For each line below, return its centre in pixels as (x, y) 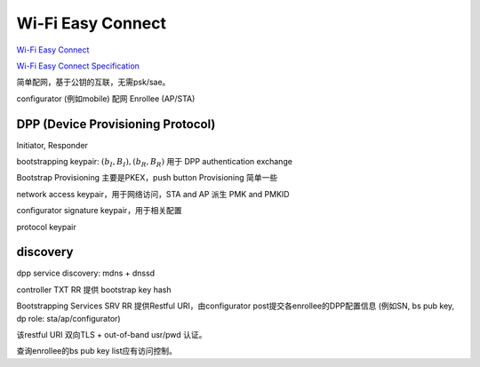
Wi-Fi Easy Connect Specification (78, 66)
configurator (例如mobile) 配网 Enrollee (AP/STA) (106, 99)
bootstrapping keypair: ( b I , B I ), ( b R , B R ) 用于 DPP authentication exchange (155, 163)
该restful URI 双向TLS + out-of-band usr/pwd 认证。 (112, 335)
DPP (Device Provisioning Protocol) (116, 124)
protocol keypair (46, 227)
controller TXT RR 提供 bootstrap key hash (94, 290)
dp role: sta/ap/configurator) (68, 318)
